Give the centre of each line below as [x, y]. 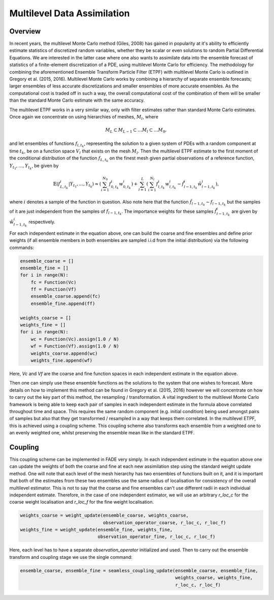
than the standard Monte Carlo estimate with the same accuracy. [77, 100]
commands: [22, 247]
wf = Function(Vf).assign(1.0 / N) [75, 346]
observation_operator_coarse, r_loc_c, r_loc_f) [164, 523]
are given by [245, 211]
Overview [25, 31]
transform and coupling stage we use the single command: [71, 557]
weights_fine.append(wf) [62, 360]
